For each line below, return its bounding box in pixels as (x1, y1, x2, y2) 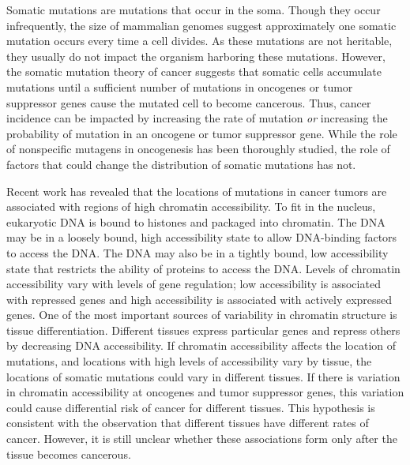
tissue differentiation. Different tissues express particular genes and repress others (6, 321, 401, 338)
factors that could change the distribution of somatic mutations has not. (6, 156, 356, 172)
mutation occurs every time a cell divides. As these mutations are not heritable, (6, 32, 393, 49)
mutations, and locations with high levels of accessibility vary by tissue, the (6, 353, 372, 369)
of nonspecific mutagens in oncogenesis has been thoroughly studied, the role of (6, 141, 390, 157)
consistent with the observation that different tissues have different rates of (6, 414, 369, 431)
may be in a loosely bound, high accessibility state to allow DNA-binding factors (6, 229, 397, 246)
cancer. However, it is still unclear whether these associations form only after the (6, 430, 397, 447)
